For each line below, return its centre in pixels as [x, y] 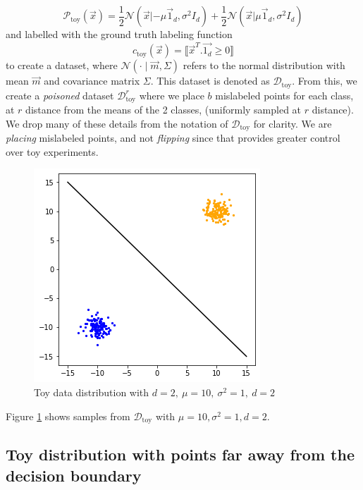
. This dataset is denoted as [210, 81]
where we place [172, 95]
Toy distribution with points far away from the [180, 454]
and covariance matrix [92, 81]
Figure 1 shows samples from [68, 416]
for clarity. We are [293, 123]
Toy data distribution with [92, 392]
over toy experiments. [52, 151]
